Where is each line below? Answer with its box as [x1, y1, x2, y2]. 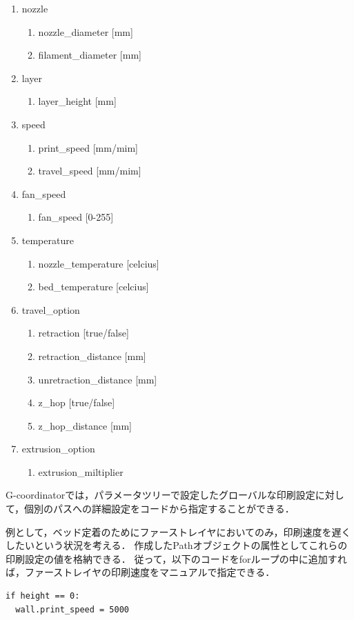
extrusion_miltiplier [38, 464, 124, 479]
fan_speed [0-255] [38, 210, 114, 224]
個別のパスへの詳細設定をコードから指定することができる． [24, 501, 295, 516]
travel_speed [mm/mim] [38, 163, 141, 178]
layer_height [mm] [38, 94, 117, 108]
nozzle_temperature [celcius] [38, 256, 159, 270]
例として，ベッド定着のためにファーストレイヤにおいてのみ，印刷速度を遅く [6, 524, 351, 539]
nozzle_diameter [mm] [38, 24, 133, 39]
